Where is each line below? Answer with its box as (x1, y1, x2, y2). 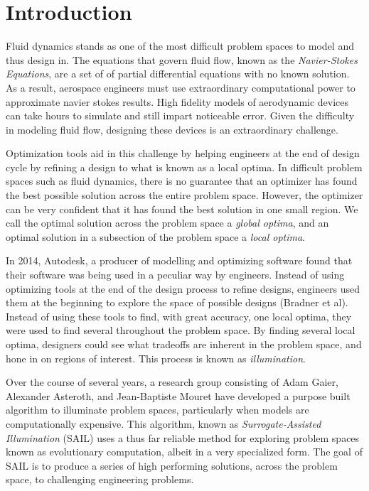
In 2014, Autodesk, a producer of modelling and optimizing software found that (6, 253, 353, 268)
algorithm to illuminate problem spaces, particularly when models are (6, 402, 309, 417)
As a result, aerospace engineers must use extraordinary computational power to (6, 80, 355, 95)
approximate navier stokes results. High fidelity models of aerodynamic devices (6, 94, 349, 109)
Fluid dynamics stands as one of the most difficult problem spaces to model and (6, 38, 354, 53)
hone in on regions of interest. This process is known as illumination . (6, 350, 306, 365)
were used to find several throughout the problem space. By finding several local (6, 323, 355, 338)
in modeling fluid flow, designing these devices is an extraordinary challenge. (6, 122, 338, 136)
